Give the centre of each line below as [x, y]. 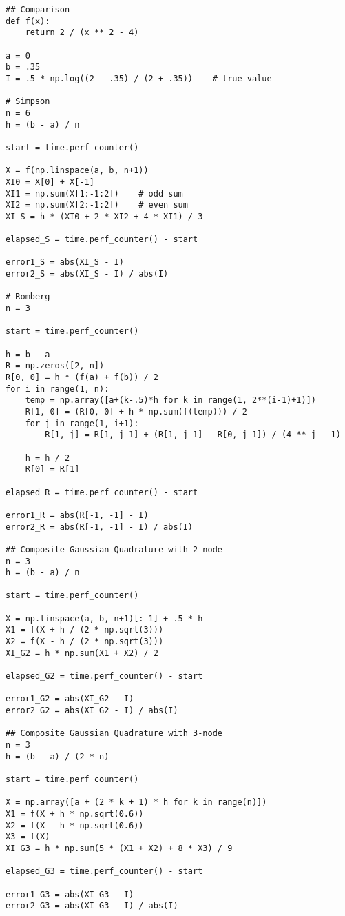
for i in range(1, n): [57, 389]
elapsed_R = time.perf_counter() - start [102, 492]
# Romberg [28, 297]
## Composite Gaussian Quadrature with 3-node [114, 734]
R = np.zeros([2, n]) [55, 366]
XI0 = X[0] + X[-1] [50, 182]
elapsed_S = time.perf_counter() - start [102, 240]
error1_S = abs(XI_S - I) [65, 262]
